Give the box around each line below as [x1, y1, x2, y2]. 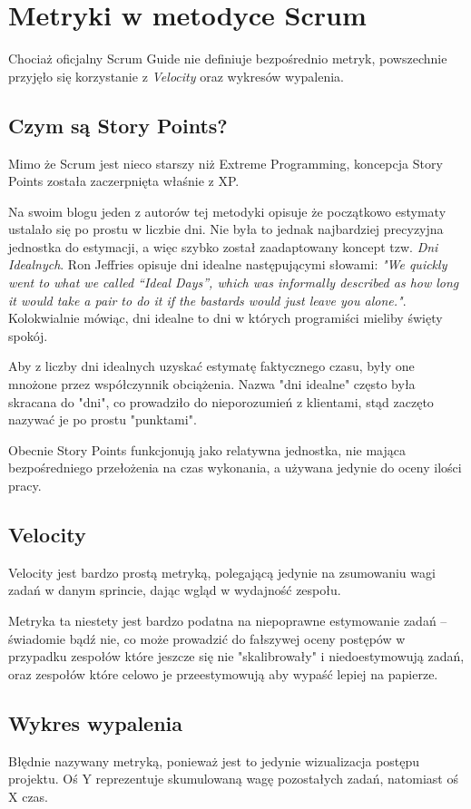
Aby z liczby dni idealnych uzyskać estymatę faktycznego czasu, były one [8, 356, 415, 375]
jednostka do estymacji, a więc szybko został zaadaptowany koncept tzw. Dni [8, 237, 438, 256]
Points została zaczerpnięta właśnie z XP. [8, 171, 240, 190]
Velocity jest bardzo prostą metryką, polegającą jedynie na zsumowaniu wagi [8, 562, 436, 581]
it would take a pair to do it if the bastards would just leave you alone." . [8, 290, 407, 309]
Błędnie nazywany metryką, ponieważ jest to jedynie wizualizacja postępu [8, 751, 420, 770]
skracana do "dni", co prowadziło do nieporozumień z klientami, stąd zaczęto [8, 392, 434, 411]
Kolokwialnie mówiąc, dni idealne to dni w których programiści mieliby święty [8, 308, 443, 327]
